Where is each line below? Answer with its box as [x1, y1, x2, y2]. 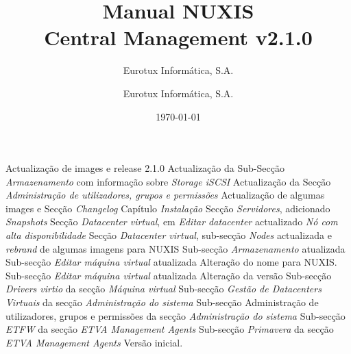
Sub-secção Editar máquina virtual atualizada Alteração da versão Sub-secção [5, 268, 332, 282]
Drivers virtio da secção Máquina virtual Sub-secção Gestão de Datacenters [5, 281, 322, 296]
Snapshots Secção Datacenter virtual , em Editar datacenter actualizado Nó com [5, 214, 338, 229]
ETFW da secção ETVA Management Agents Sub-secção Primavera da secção [5, 322, 334, 336]
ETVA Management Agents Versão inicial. [5, 335, 183, 349]
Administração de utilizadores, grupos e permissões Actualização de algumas [5, 188, 325, 202]
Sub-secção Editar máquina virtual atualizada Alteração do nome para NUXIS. [5, 255, 337, 269]
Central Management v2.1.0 [44, 23, 313, 51]
